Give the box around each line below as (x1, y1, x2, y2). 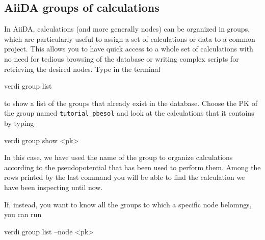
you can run (4, 209, 42, 220)
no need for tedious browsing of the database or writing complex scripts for (4, 53, 239, 64)
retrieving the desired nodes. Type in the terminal (4, 63, 161, 74)
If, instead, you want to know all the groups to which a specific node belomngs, (4, 199, 252, 209)
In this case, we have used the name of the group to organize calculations (4, 152, 233, 163)
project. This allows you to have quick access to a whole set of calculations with (4, 43, 253, 54)
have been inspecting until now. (4, 181, 103, 192)
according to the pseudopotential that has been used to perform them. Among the (4, 162, 261, 172)
